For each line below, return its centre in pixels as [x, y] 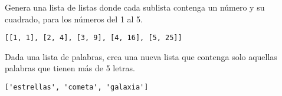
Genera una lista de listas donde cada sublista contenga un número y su [135, 7]
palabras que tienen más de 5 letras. [70, 68]
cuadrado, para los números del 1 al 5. [74, 19]
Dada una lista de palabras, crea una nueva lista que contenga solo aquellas [141, 56]
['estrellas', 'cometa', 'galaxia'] [77, 87]
